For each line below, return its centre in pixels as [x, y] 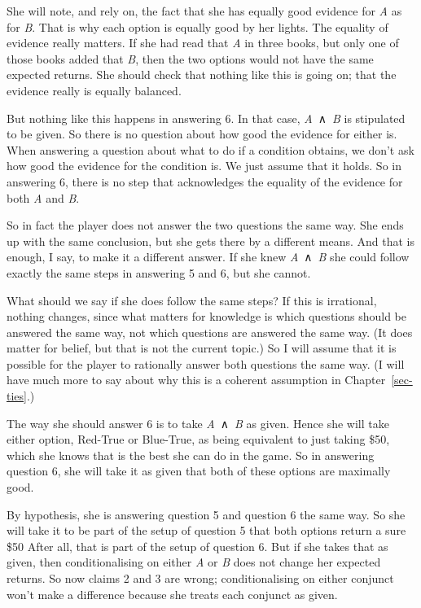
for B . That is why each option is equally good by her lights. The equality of [197, 26]
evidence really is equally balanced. [94, 90]
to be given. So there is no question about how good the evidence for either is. [202, 134]
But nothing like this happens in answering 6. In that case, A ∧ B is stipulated [206, 118]
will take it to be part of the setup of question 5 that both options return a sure [206, 530]
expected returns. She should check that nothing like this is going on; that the [202, 74]
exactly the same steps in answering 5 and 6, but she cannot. [159, 272]
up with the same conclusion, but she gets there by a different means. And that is [211, 241]
